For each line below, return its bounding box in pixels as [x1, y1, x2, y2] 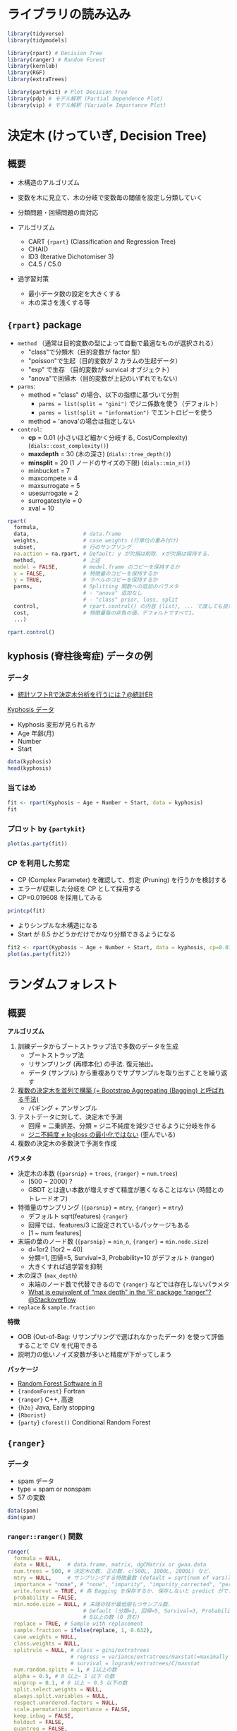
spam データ [17, 1477, 54, 1485]
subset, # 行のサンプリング [13, 544, 132, 551]
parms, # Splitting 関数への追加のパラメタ [13, 583, 179, 590]
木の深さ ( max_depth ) [17, 1271, 78, 1279]
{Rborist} [17, 1412, 47, 1419]
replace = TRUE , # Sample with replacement [13, 1620, 143, 1628]
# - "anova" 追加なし [83, 590, 142, 597]
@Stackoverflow [28, 1295, 76, 1304]
